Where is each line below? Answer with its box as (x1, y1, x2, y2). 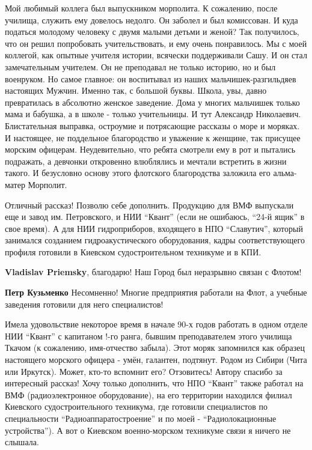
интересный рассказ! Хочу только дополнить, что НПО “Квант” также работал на (5, 377, 304, 389)
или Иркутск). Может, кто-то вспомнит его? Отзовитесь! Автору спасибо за (5, 365, 283, 377)
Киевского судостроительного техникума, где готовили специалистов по (5, 400, 268, 413)
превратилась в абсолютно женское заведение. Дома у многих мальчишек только (5, 96, 300, 108)
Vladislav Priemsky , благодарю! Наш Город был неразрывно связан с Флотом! (5, 266, 302, 278)
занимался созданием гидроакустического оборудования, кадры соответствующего (5, 234, 305, 246)
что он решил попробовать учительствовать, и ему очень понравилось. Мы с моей (5, 37, 307, 49)
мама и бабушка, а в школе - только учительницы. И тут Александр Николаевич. (5, 108, 301, 120)
